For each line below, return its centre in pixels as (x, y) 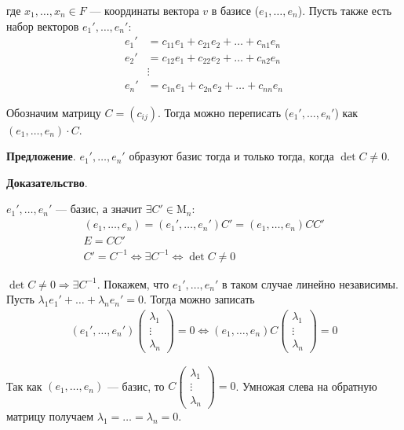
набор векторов (43, 26)
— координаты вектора (144, 10)
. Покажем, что (133, 283)
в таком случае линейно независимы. (310, 283)
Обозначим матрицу (54, 112)
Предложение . (41, 156)
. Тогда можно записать (199, 299)
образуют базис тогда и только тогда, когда (231, 156)
